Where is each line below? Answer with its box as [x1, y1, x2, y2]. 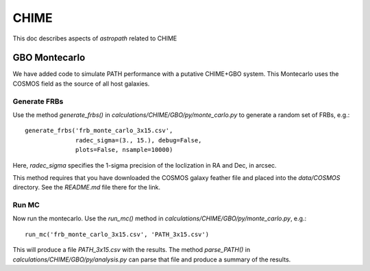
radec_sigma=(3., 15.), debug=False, [75, 136, 202, 144]
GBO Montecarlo [12, 52, 86, 64]
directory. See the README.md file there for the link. [12, 183, 161, 192]
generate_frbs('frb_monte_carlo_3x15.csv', [25, 127, 173, 135]
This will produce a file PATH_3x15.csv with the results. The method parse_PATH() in [12, 246, 251, 254]
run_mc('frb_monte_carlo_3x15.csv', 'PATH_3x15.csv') [25, 230, 209, 238]
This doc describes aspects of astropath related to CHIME [12, 34, 177, 42]
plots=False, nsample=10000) [75, 146, 173, 154]
